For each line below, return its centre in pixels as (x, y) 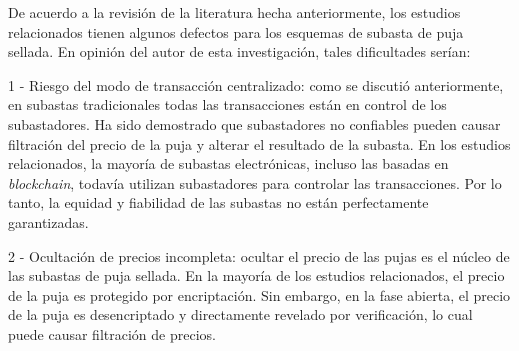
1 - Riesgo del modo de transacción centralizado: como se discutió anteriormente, (256, 84)
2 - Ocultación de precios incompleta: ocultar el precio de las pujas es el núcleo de (259, 255)
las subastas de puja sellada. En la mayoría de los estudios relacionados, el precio (256, 275)
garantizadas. (48, 221)
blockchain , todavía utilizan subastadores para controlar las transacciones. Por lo (255, 182)
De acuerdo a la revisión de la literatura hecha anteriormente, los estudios (234, 12)
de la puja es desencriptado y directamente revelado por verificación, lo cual (240, 314)
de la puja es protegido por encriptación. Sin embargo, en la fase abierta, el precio (259, 294)
